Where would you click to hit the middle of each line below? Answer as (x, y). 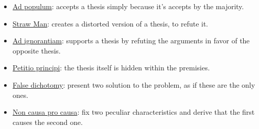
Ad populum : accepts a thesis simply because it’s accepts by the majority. (128, 6)
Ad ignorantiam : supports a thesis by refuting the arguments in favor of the (131, 41)
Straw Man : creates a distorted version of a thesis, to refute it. (110, 23)
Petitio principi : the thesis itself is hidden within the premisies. (111, 68)
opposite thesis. (37, 50)
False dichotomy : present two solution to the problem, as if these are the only (134, 84)
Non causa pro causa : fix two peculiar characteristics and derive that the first (134, 112)
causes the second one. (48, 122)
